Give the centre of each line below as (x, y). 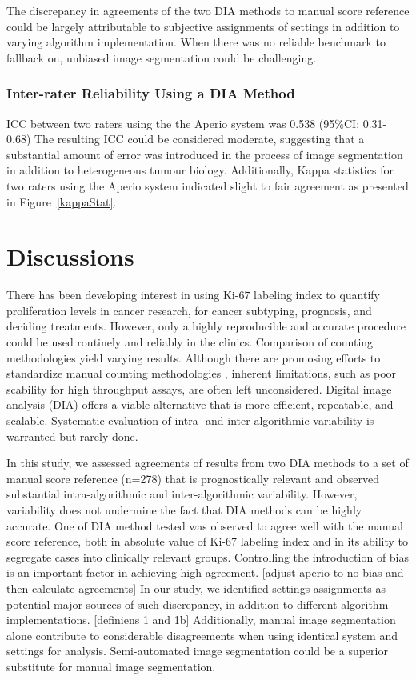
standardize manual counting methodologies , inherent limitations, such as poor (202, 373)
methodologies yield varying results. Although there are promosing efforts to (194, 357)
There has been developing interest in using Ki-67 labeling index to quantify (194, 295)
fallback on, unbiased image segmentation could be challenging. (162, 57)
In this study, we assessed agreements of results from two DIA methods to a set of (208, 463)
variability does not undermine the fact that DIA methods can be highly (184, 510)
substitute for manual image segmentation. (111, 666)
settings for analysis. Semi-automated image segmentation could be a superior (197, 651)
